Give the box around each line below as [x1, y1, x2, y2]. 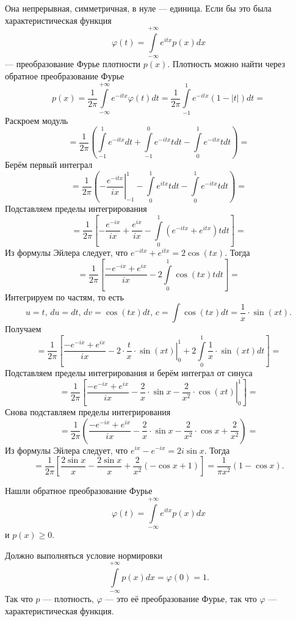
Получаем [5, 322, 42, 335]
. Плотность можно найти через [167, 57, 286, 70]
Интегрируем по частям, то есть [5, 290, 124, 303]
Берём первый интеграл [5, 158, 93, 170]
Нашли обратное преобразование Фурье [5, 484, 153, 497]
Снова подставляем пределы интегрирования [5, 405, 171, 418]
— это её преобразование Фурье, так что [105, 592, 257, 605]
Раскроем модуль [5, 114, 68, 126]
